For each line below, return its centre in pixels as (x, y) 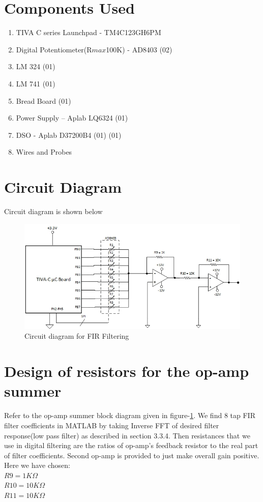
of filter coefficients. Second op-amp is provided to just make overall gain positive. (132, 455)
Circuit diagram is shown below (53, 211)
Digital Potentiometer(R (54, 49)
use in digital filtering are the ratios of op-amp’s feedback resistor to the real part (131, 445)
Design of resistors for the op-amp (127, 371)
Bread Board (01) (43, 100)
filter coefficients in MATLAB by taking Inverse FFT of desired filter (112, 425)
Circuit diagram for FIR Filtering (77, 336)
